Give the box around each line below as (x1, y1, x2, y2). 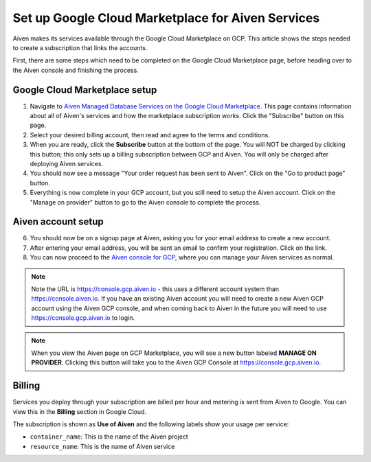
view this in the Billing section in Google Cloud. (12, 407, 147, 415)
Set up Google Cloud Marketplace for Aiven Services (12, 10, 320, 25)
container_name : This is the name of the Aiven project (30, 432, 188, 441)
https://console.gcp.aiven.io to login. (31, 314, 135, 322)
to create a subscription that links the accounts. (12, 43, 148, 51)
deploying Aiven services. (30, 159, 103, 168)
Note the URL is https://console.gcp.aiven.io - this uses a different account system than (31, 285, 280, 293)
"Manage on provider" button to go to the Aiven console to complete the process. (30, 198, 261, 206)
